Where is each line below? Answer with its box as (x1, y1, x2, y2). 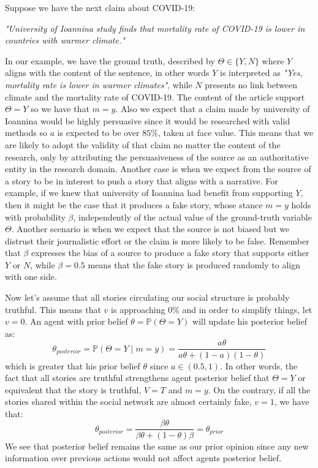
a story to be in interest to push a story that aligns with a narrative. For (5, 174, 278, 187)
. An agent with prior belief (25, 315, 128, 328)
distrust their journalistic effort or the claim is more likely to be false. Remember (5, 234, 309, 247)
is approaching (111, 303, 165, 315)
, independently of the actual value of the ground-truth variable (73, 210, 312, 223)
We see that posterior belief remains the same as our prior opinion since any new (5, 439, 309, 452)
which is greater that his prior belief (5, 359, 140, 372)
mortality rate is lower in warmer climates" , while (5, 78, 192, 91)
